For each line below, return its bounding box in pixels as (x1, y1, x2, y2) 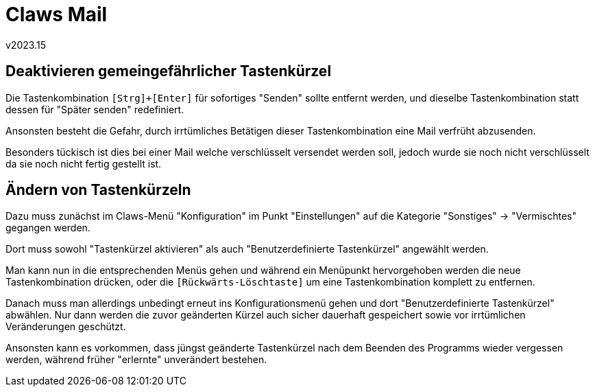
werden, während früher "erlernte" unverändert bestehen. (5, 354, 267, 366)
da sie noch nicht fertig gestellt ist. (5, 157, 162, 170)
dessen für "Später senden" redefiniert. (5, 103, 184, 115)
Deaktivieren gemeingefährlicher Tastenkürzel (5, 62, 332, 80)
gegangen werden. (5, 222, 90, 234)
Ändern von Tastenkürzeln (5, 181, 191, 199)
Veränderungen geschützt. (5, 321, 126, 333)
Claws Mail (5, 3, 108, 26)
